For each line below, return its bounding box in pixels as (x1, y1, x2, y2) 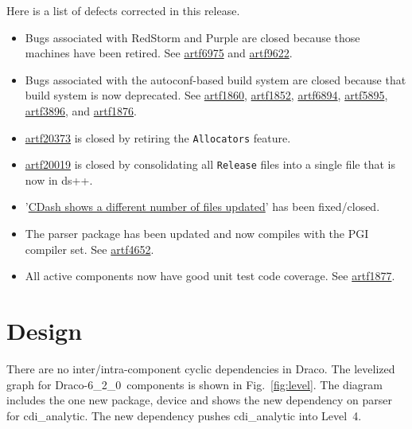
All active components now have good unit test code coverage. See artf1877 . (25, 267, 395, 284)
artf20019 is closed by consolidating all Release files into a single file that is (25, 156, 395, 173)
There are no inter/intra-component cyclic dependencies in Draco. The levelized (6, 360, 395, 376)
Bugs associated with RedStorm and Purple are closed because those (25, 29, 360, 45)
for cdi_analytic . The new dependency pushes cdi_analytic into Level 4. (6, 407, 362, 423)
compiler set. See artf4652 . (25, 240, 154, 257)
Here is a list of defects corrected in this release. (6, 2, 240, 18)
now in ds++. (25, 171, 93, 188)
